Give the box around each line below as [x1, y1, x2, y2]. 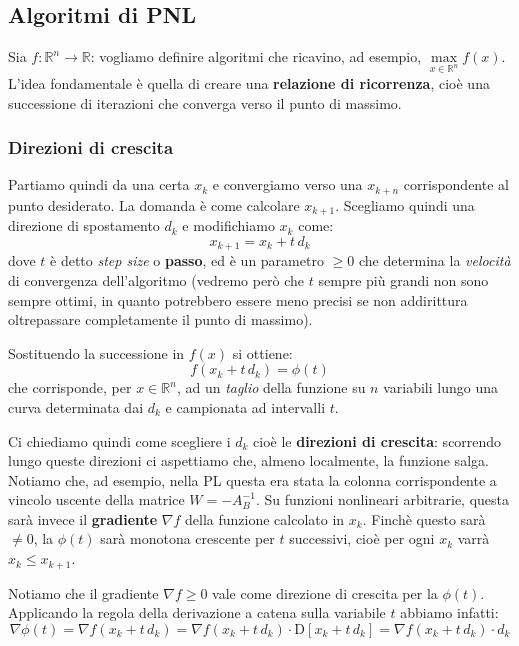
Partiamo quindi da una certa [8, 174, 190, 195]
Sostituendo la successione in [8, 342, 185, 363]
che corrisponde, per [8, 377, 132, 398]
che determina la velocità [358, 250, 511, 271]
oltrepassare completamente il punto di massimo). [8, 309, 313, 330]
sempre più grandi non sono [318, 269, 489, 290]
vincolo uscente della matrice [8, 489, 185, 510]
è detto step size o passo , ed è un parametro [50, 250, 324, 271]
